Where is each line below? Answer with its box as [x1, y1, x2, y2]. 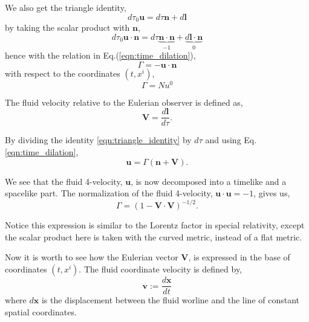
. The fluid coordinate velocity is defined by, [79, 263, 242, 275]
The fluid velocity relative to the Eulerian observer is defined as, [5, 95, 243, 108]
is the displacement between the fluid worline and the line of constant [41, 294, 300, 306]
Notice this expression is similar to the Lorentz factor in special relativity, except [5, 219, 305, 231]
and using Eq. [205, 134, 257, 146]
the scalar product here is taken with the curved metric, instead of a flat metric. [5, 230, 302, 243]
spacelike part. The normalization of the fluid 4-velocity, [5, 187, 213, 199]
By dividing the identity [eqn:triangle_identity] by [5, 134, 192, 146]
